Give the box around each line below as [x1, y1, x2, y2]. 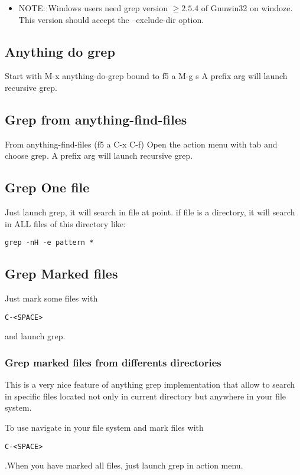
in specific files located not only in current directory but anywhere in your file [5, 389, 286, 402]
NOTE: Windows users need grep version [18, 2, 168, 14]
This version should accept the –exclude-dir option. [18, 13, 204, 25]
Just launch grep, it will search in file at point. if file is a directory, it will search [5, 206, 295, 218]
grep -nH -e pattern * [5, 238, 94, 247]
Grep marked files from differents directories [5, 355, 221, 369]
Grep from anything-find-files [5, 110, 187, 128]
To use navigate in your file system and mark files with [5, 421, 204, 434]
